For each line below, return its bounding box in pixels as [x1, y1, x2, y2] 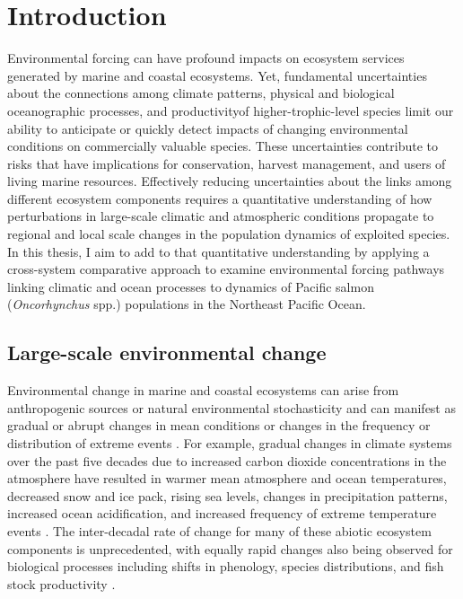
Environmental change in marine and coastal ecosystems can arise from [7, 381, 399, 400]
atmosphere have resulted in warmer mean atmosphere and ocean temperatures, [7, 469, 447, 488]
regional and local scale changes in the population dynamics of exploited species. [7, 225, 450, 243]
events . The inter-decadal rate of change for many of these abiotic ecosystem [7, 521, 432, 540]
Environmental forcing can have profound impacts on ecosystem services [7, 48, 405, 67]
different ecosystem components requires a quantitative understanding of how [7, 189, 432, 207]
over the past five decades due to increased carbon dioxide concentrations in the [7, 451, 447, 470]
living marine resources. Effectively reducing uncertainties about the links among [7, 172, 452, 190]
